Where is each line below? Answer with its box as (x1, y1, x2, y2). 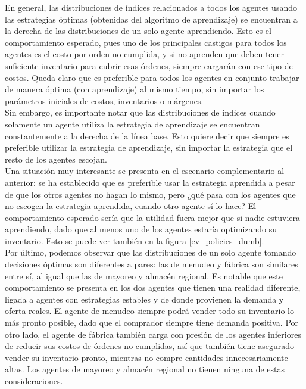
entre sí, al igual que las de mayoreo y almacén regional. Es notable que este (5, 269, 283, 282)
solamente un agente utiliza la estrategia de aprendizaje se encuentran (5, 117, 260, 130)
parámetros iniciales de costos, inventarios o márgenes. (5, 94, 204, 107)
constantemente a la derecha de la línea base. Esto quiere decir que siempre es (5, 129, 289, 142)
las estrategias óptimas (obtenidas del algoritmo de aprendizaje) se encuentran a (5, 13, 298, 25)
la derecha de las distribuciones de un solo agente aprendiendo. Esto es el (5, 24, 271, 37)
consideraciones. (5, 375, 63, 387)
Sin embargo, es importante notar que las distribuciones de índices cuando (5, 106, 276, 119)
